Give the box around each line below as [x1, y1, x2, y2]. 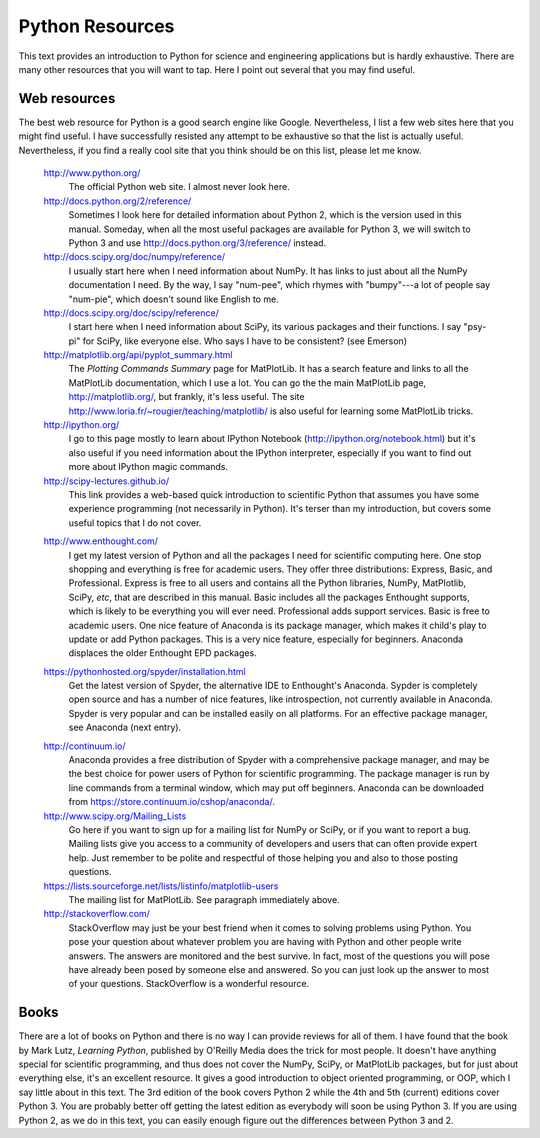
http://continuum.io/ [43, 740, 126, 752]
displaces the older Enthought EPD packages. [68, 647, 257, 659]
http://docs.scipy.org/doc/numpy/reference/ [43, 251, 226, 263]
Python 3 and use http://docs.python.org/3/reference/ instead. [68, 236, 327, 249]
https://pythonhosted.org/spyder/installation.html [43, 665, 247, 677]
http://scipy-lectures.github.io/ [43, 475, 170, 487]
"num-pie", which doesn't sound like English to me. [68, 293, 279, 305]
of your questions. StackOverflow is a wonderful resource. [68, 978, 310, 990]
